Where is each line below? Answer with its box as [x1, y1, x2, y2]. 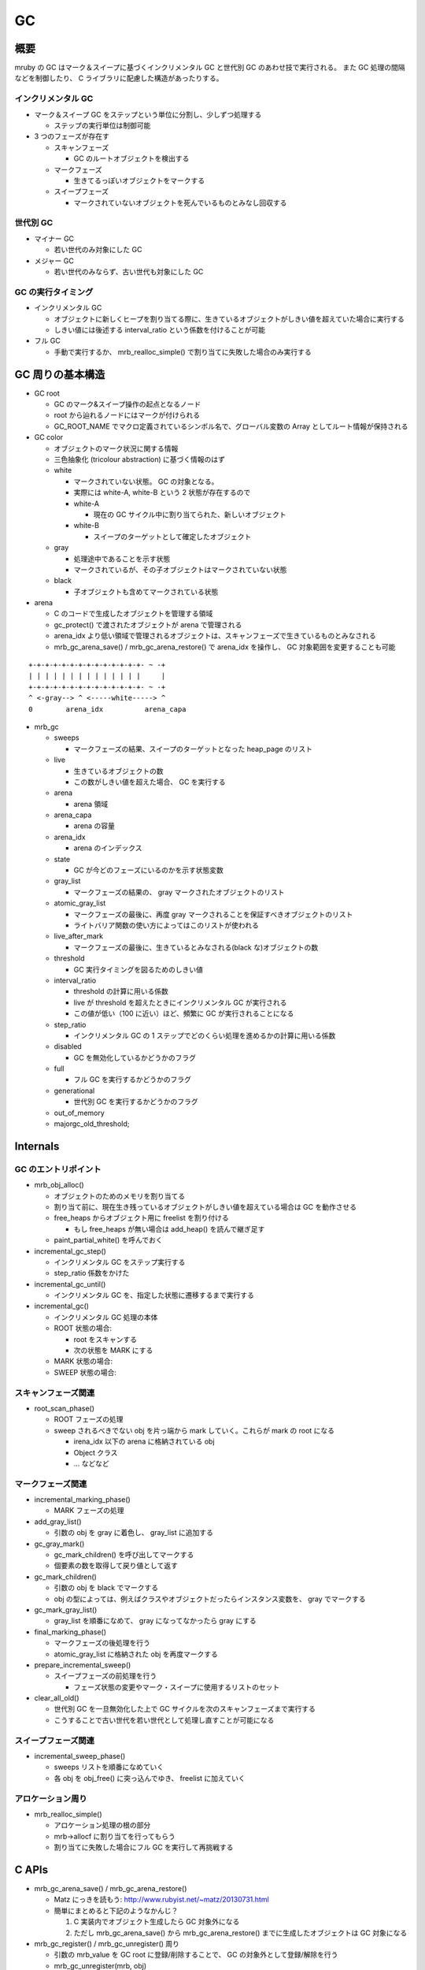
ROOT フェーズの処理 [54, 1414, 124, 1424]
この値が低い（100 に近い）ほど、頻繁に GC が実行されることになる [73, 1009, 294, 1018]
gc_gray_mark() [34, 1539, 85, 1548]
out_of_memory [54, 1108, 105, 1117]
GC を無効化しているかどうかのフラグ [73, 1053, 197, 1062]
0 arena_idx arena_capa [28, 704, 187, 713]
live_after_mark [54, 931, 104, 941]
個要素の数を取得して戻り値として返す [54, 1561, 179, 1570]
